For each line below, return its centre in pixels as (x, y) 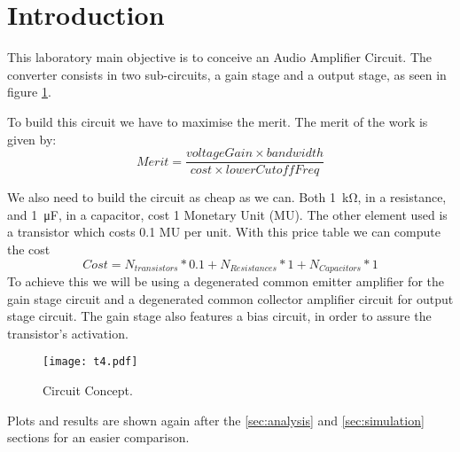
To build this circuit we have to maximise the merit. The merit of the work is (218, 121)
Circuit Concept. (88, 390)
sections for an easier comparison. (98, 437)
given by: (32, 139)
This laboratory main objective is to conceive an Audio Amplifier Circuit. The (220, 57)
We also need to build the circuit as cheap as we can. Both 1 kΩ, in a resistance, (227, 197)
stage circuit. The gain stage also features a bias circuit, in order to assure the (219, 316)
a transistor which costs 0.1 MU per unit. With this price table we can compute (224, 232)
